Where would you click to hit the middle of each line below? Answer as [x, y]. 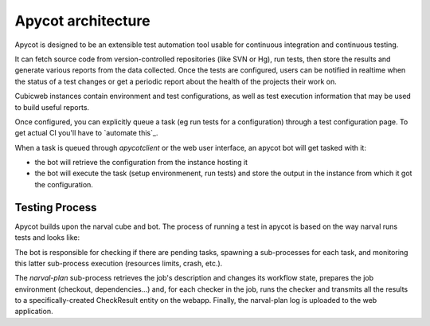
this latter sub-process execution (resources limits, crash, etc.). [119, 263]
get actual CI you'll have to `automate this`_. [86, 133]
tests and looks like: [47, 238]
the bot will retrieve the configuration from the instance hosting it [141, 163]
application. [34, 312]
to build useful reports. [52, 107]
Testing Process [56, 207]
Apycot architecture [82, 21]
